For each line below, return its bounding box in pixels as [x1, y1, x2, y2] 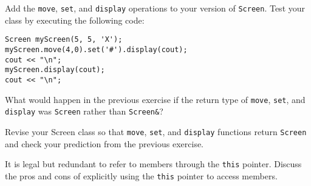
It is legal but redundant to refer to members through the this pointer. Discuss [5, 158, 302, 170]
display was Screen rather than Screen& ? [5, 105, 163, 118]
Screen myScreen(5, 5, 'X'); [5, 35, 123, 44]
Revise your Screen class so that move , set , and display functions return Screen [5, 125, 307, 138]
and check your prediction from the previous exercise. [5, 137, 204, 150]
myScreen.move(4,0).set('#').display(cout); [5, 45, 188, 54]
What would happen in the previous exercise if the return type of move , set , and [5, 93, 306, 105]
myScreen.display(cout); [5, 65, 105, 75]
